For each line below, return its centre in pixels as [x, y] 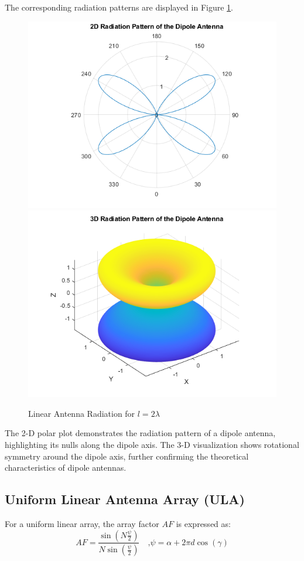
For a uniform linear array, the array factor [82, 523]
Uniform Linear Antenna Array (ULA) [125, 499]
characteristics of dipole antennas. [66, 467]
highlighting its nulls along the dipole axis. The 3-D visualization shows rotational [152, 444]
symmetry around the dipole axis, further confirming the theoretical [127, 456]
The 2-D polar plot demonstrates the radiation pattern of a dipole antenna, [140, 433]
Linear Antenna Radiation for [82, 413]
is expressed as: [203, 523]
